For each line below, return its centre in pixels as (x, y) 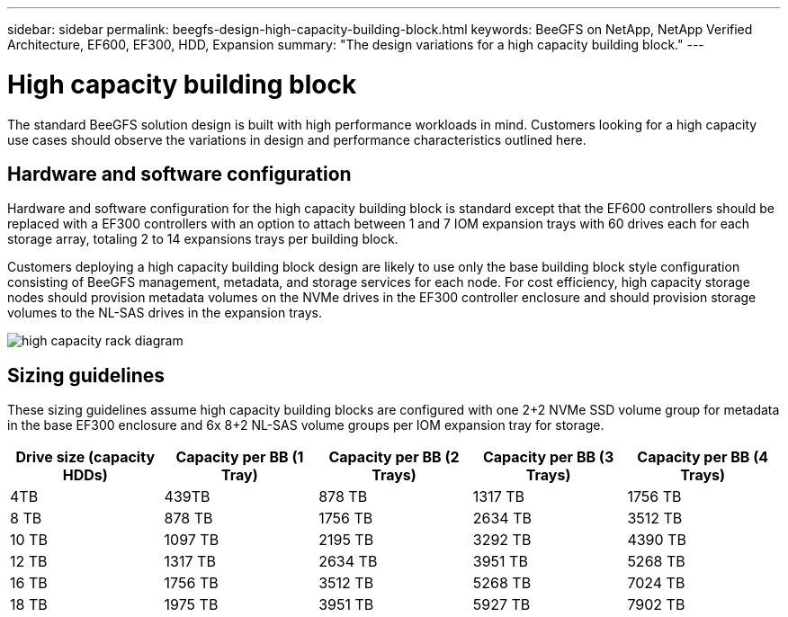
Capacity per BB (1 (240, 457)
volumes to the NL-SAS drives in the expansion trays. (165, 313)
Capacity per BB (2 (394, 457)
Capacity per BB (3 (548, 457)
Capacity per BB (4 (703, 457)
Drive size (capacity (85, 457)
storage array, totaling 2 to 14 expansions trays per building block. (203, 239)
